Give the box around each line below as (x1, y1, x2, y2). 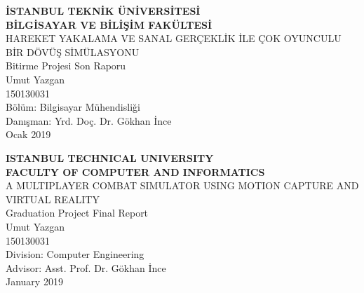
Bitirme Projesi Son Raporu (6, 58, 126, 73)
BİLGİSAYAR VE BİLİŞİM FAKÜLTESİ (6, 17, 213, 32)
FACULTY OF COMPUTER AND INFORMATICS (6, 164, 265, 179)
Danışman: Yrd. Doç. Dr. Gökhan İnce (6, 113, 172, 128)
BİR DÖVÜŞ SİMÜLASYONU (6, 44, 140, 59)
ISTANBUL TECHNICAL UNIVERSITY (6, 150, 214, 165)
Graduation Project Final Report (6, 205, 149, 220)
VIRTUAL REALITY (6, 191, 100, 206)
